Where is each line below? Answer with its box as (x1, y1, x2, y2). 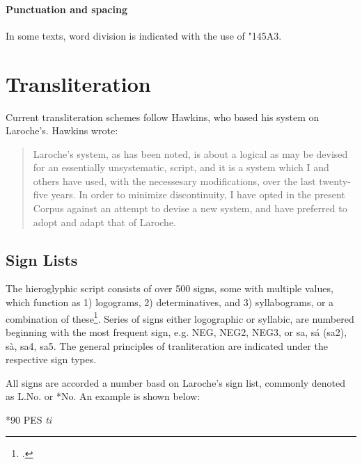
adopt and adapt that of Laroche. (33, 214, 177, 229)
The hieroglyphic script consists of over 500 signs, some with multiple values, (6, 281, 333, 296)
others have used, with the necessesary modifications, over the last (33, 173, 316, 188)
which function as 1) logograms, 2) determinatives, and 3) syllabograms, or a (6, 295, 334, 310)
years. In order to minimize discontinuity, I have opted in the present (51, 187, 345, 202)
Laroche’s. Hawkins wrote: (6, 123, 118, 138)
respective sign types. (6, 352, 97, 367)
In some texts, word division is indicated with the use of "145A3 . (6, 28, 282, 42)
